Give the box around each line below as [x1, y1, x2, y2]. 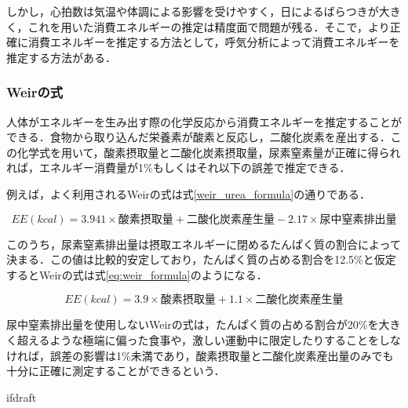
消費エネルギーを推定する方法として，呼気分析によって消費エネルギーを [27, 34, 400, 50]
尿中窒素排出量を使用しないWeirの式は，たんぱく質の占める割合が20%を [6, 316, 379, 333]
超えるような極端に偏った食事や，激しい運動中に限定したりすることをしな [16, 331, 402, 348]
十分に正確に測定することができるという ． [6, 362, 225, 379]
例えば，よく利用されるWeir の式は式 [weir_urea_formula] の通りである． [6, 185, 371, 202]
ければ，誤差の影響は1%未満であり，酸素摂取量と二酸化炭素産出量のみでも [6, 347, 394, 363]
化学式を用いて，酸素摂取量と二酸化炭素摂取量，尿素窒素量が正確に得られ [16, 144, 401, 160]
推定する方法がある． [6, 49, 116, 65]
